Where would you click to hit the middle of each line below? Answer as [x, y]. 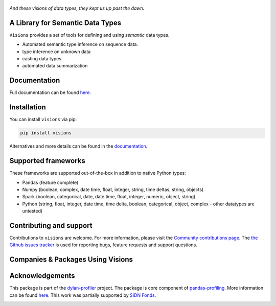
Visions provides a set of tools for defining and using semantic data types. [89, 35]
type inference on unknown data [56, 52]
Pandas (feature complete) [50, 182]
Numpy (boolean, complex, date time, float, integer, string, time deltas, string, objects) [113, 190]
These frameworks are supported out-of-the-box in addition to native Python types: [98, 173]
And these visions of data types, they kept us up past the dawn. [77, 8]
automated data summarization [55, 66]
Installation [28, 107]
